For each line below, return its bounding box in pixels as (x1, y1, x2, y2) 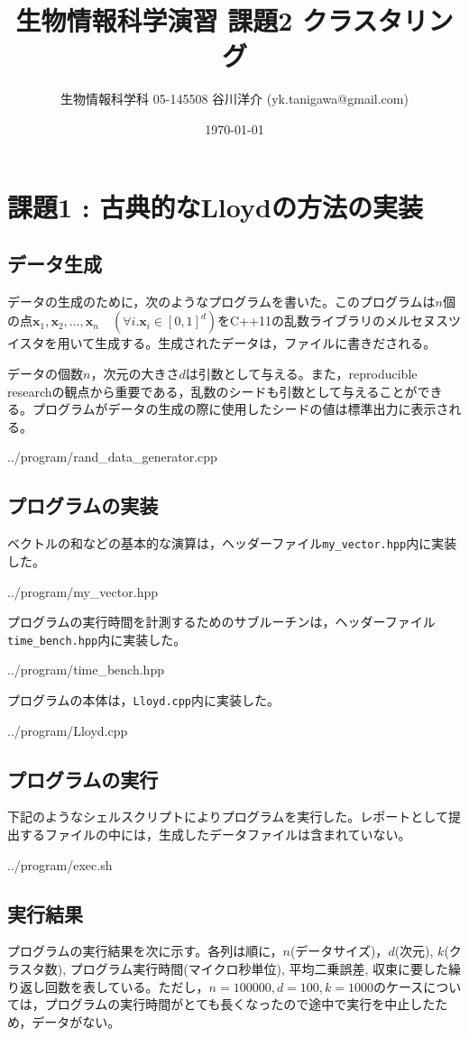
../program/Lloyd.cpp (7, 720, 128, 739)
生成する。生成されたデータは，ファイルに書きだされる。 (95, 334, 437, 353)
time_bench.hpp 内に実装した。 (7, 629, 187, 648)
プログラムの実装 (7, 491, 159, 519)
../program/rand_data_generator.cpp (7, 447, 217, 466)
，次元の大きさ (90, 364, 179, 383)
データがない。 (32, 1012, 121, 1031)
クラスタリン (302, 2, 454, 39)
